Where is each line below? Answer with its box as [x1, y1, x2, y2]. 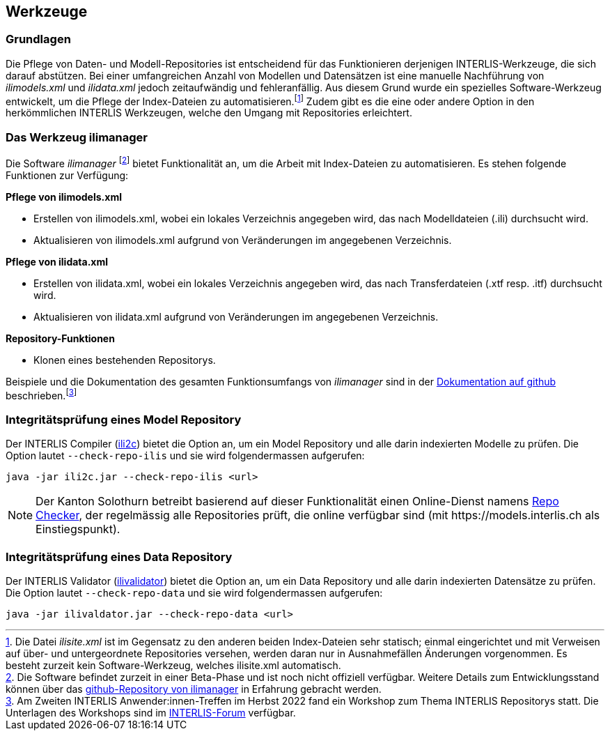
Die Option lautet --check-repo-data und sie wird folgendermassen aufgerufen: [6, 587, 383, 599]
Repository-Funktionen [6, 332, 115, 344]
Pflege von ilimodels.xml [6, 190, 122, 203]
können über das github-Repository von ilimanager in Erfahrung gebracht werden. [6, 683, 382, 696]
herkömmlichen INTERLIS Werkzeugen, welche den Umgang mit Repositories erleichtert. [6, 107, 412, 119]
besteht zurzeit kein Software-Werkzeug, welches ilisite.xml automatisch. [6, 659, 341, 672]
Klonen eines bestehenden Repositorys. [33, 353, 216, 366]
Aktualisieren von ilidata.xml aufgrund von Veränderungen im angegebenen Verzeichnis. [33, 310, 439, 323]
